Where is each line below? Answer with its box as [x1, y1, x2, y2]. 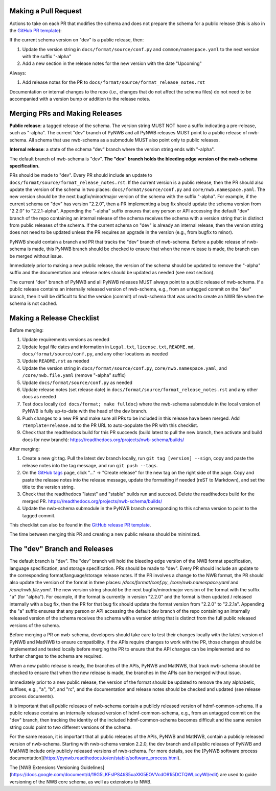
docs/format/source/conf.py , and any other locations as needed [22, 351, 168, 357]
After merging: [9, 446, 40, 452]
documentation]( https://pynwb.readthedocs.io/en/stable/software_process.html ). [9, 755, 181, 761]
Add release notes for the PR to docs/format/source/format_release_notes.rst [22, 79, 205, 85]
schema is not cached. [9, 300, 57, 306]
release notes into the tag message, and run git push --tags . [22, 462, 158, 468]
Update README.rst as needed [22, 358, 89, 364]
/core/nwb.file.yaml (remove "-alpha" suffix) [22, 372, 126, 378]
